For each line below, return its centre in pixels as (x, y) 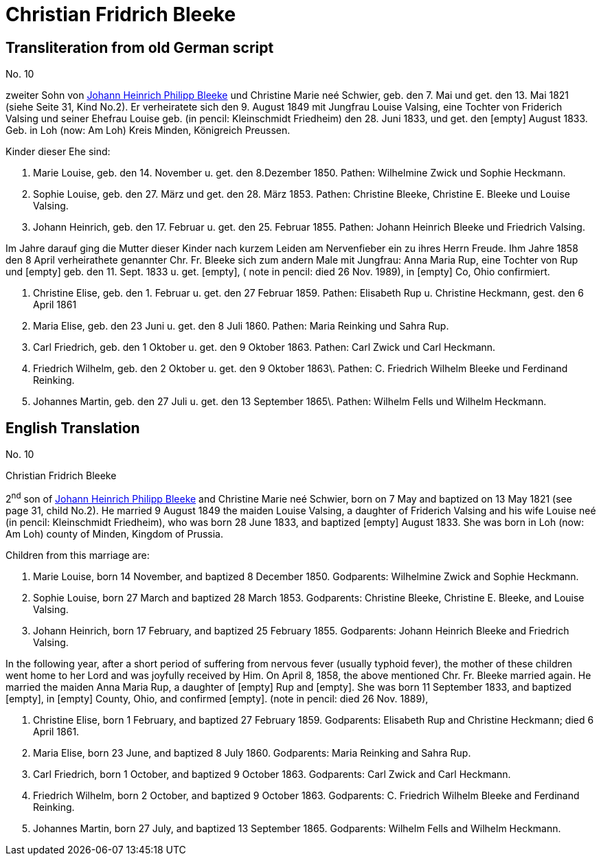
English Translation (73, 428)
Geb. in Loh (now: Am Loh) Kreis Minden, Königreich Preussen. (148, 130)
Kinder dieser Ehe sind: (58, 152)
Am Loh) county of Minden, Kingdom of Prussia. (115, 533)
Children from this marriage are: (78, 555)
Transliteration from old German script (140, 47)
